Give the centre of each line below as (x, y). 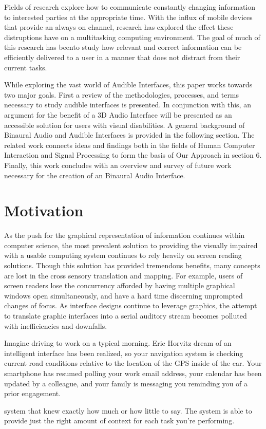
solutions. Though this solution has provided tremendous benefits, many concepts (132, 265)
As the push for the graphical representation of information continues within (125, 235)
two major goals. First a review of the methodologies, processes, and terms (122, 94)
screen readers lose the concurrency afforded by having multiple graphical (120, 285)
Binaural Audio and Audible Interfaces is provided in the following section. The (129, 135)
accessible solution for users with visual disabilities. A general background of (125, 125)
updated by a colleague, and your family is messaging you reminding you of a (126, 383)
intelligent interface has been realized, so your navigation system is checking (124, 353)
